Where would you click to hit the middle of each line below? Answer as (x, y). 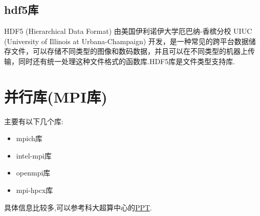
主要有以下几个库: (34, 121)
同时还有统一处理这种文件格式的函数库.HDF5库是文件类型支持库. (127, 61)
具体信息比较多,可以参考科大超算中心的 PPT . (78, 207)
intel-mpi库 (34, 155)
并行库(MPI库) (56, 96)
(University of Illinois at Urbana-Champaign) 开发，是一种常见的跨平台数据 (126, 41)
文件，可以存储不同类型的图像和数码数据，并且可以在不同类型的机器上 (129, 51)
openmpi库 (33, 173)
